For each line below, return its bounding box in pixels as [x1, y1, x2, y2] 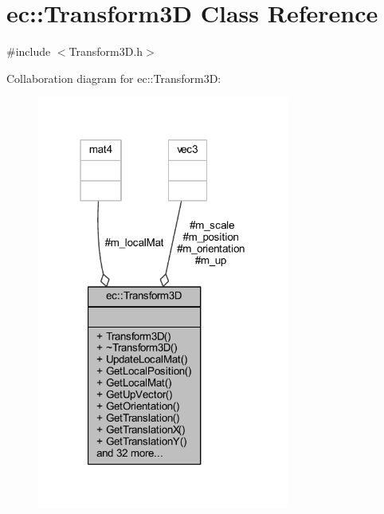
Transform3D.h [69, 43, 143, 60]
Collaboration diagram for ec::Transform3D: [6, 69, 221, 86]
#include [6, 43, 51, 60]
